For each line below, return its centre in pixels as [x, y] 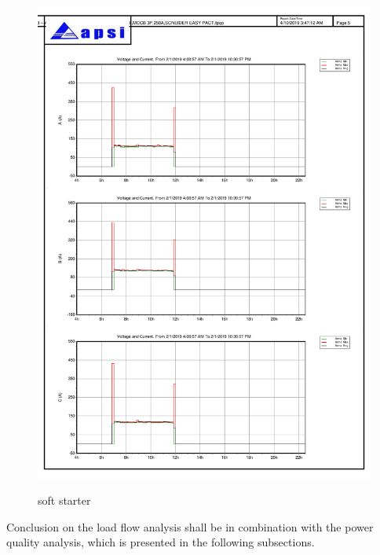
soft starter [64, 500]
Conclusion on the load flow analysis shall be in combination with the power [190, 526]
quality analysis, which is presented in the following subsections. [161, 542]
